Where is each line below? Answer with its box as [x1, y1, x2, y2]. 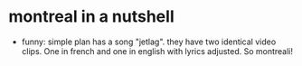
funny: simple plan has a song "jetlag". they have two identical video [21, 36, 277, 47]
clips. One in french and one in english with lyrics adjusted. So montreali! [21, 45, 294, 56]
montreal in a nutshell [8, 6, 175, 27]
